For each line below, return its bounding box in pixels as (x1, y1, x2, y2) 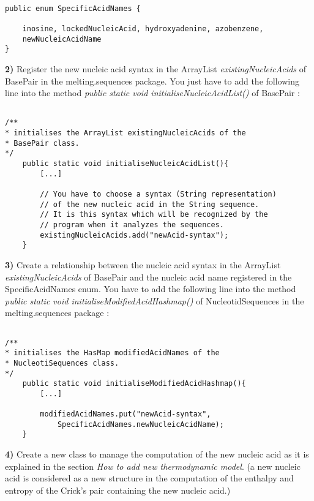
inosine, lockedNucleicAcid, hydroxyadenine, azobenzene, (22, 24, 264, 33)
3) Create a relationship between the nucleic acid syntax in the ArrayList (5, 258, 281, 271)
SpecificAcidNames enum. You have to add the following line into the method (5, 282, 296, 295)
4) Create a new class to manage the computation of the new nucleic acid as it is (5, 448, 309, 461)
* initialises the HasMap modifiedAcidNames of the (5, 348, 220, 358)
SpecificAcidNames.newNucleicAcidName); (57, 420, 224, 429)
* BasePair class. (5, 138, 80, 148)
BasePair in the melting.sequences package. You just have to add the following (5, 74, 299, 87)
